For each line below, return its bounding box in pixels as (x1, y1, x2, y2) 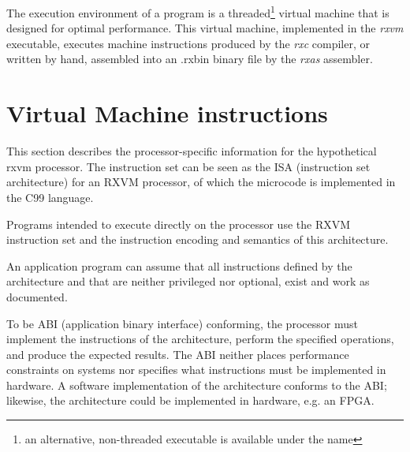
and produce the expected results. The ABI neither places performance (6, 346, 349, 362)
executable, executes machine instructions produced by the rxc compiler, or (6, 35, 371, 51)
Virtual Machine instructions (6, 97, 328, 129)
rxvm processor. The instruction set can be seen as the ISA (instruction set (6, 158, 371, 174)
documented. (6, 288, 68, 304)
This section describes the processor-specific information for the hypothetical (6, 143, 377, 159)
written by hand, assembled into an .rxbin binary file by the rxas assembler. (6, 50, 373, 67)
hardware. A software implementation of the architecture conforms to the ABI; (6, 376, 387, 393)
